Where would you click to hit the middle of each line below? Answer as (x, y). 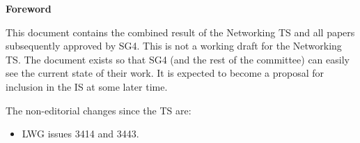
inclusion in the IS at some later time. (87, 86)
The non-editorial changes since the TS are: (99, 110)
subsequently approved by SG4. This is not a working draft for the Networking (174, 46)
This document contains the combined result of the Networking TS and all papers (180, 32)
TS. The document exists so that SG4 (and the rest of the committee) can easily (178, 59)
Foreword (29, 8)
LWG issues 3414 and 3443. (80, 134)
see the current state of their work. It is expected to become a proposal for (165, 73)
